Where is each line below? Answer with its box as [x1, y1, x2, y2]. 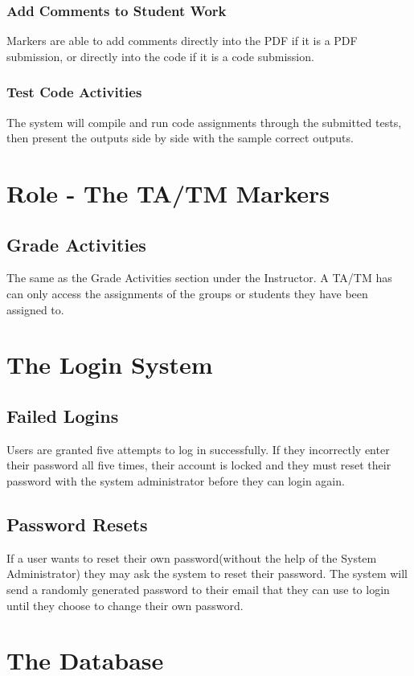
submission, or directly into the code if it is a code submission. [6, 47, 314, 64]
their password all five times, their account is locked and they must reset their [6, 457, 391, 473]
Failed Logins [6, 403, 119, 428]
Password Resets [6, 511, 148, 536]
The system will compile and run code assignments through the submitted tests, [6, 113, 402, 130]
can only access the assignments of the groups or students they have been [6, 285, 368, 301]
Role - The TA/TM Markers [6, 177, 330, 209]
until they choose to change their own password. [6, 596, 244, 613]
